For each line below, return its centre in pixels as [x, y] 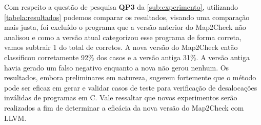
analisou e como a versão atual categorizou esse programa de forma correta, [123, 37]
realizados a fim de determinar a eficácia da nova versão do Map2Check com [124, 107]
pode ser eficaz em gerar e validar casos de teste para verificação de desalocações [131, 87]
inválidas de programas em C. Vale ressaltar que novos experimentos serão [121, 97]
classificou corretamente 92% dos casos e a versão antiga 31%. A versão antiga [127, 57]
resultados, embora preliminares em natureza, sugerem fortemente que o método [130, 77]
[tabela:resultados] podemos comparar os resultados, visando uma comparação [127, 17]
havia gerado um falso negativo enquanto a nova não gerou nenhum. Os [117, 67]
